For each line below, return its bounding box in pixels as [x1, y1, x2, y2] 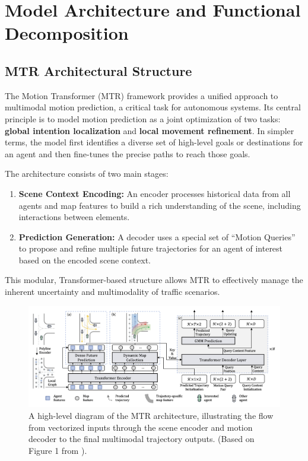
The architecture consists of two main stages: [5, 167, 169, 180]
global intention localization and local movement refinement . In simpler [5, 124, 294, 136]
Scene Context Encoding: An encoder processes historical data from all [18, 187, 291, 199]
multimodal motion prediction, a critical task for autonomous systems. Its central [5, 101, 301, 113]
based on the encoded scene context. [18, 253, 151, 266]
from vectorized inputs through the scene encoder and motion [28, 421, 253, 433]
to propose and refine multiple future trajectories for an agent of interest [18, 242, 283, 255]
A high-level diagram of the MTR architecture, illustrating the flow [28, 409, 274, 422]
